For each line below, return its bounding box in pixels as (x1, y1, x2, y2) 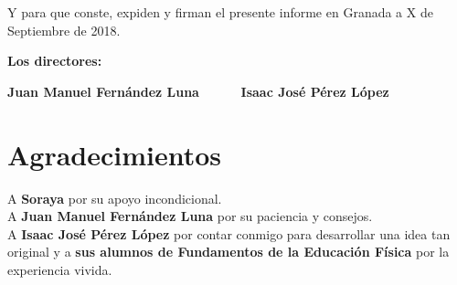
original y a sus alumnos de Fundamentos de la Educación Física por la (7, 242, 450, 261)
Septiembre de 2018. (7, 20, 121, 39)
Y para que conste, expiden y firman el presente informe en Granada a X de (7, 3, 433, 21)
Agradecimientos (7, 135, 222, 173)
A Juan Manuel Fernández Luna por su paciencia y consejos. (7, 206, 373, 226)
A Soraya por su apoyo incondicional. (7, 188, 222, 207)
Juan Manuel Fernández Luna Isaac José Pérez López (7, 81, 389, 100)
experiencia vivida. (7, 259, 112, 279)
